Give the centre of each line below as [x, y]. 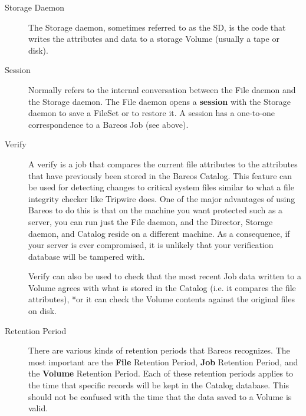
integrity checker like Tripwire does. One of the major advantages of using [162, 198]
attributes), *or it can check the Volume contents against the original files [162, 299]
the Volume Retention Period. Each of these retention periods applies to [161, 373]
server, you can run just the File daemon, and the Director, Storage [151, 221]
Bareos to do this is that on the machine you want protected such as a [156, 210]
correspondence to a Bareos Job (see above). [108, 124]
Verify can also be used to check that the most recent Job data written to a [165, 276]
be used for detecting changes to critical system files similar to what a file [161, 187]
